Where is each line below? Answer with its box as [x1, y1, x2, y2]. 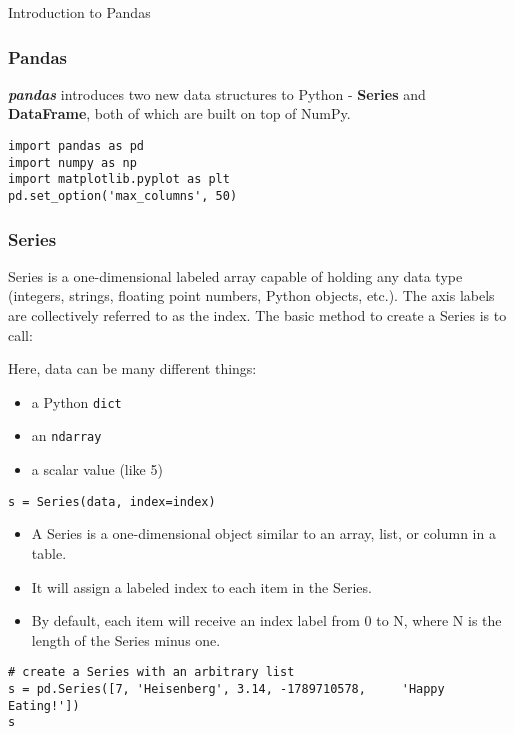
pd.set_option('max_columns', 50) [8, 188, 238, 203]
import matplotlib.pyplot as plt [8, 172, 230, 187]
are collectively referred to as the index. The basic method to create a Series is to [8, 305, 507, 326]
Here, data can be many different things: [8, 358, 257, 379]
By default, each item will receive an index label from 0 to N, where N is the [31, 610, 502, 631]
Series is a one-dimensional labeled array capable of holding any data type [8, 265, 463, 286]
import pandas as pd [8, 139, 145, 153]
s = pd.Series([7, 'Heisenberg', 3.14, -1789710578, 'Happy [8, 682, 445, 696]
